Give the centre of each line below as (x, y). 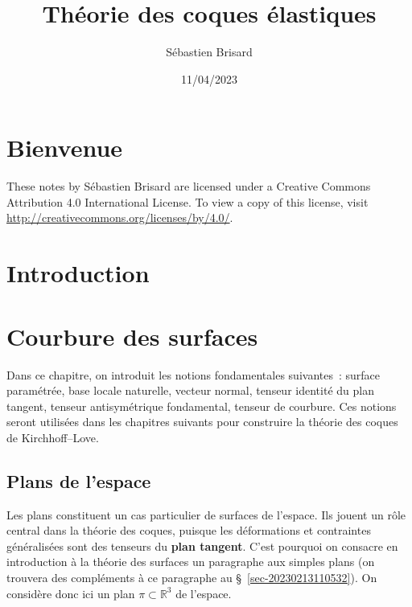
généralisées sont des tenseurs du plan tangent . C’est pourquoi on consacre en (202, 545)
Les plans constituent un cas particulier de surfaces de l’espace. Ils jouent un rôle (206, 514)
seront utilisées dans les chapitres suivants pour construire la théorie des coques (202, 422)
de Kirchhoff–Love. (53, 437)
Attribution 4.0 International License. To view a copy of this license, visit (187, 201)
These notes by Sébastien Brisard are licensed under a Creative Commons (189, 186)
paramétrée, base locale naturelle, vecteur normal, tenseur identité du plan (190, 390)
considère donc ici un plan (71, 593)
